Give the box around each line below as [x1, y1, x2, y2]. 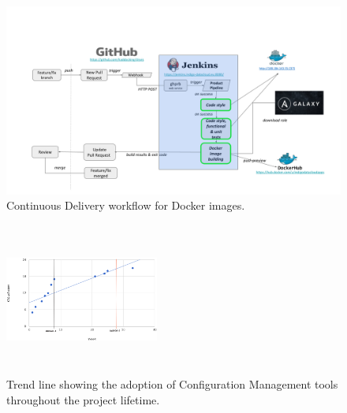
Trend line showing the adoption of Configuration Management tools [6, 376, 338, 393]
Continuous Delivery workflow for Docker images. [6, 197, 245, 214]
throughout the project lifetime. [6, 391, 160, 407]
